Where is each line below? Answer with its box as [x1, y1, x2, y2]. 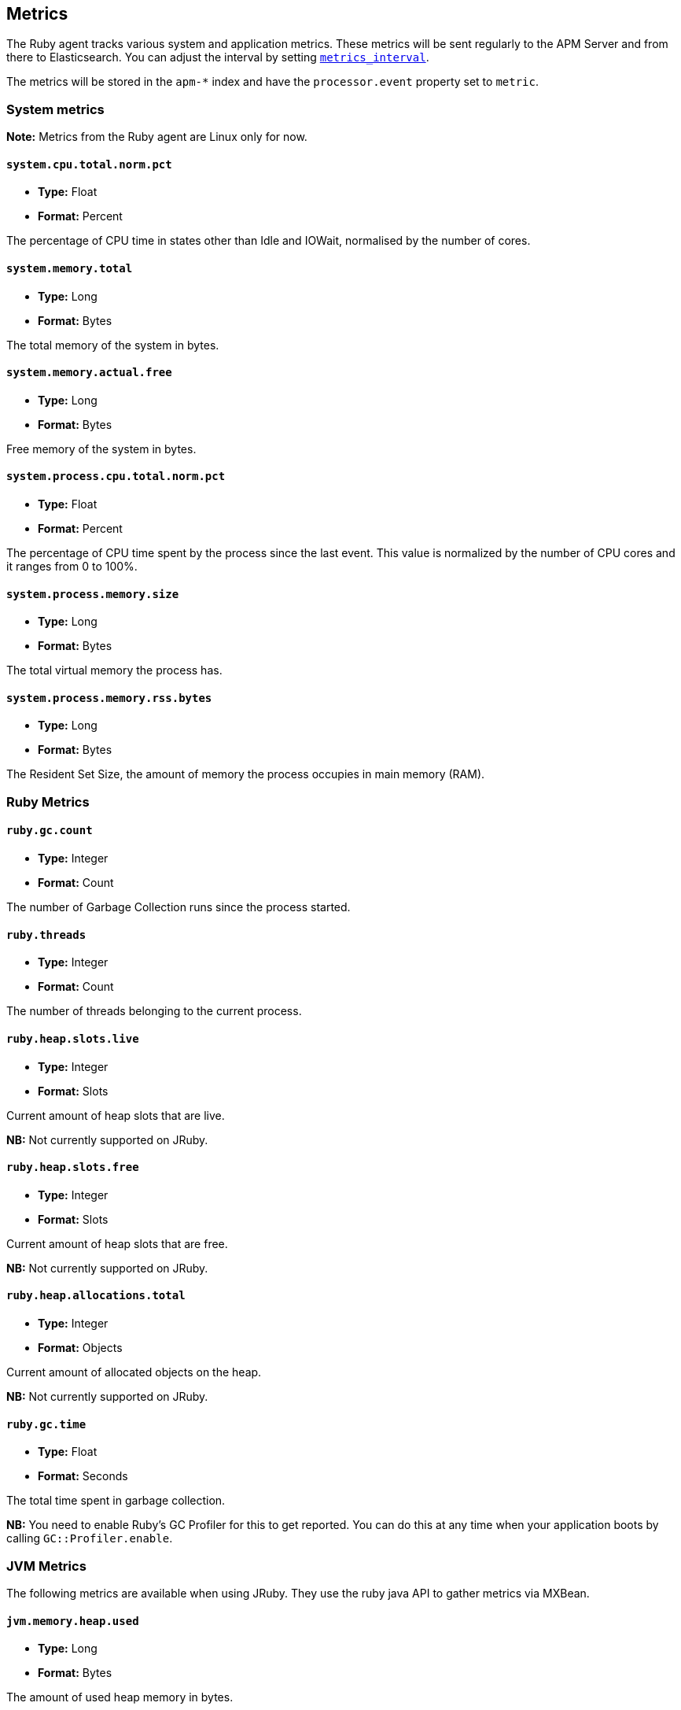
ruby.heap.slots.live [6, 1032, 139, 1045]
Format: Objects [38, 1340, 123, 1354]
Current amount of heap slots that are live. [6, 1108, 225, 1122]
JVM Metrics [6, 1557, 87, 1574]
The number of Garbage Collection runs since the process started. [6, 900, 351, 914]
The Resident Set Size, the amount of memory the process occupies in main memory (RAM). [6, 767, 485, 781]
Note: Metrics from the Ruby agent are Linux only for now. [6, 130, 307, 144]
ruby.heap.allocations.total [6, 1289, 186, 1302]
